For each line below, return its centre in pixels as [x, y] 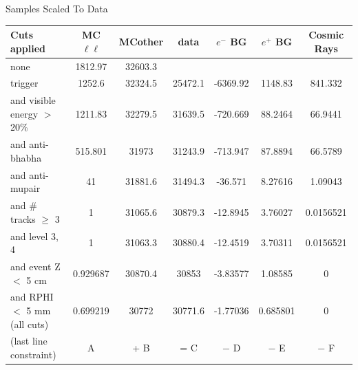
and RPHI [32, 297]
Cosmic [326, 35]
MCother [141, 41]
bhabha [26, 157]
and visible [33, 100]
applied [28, 48]
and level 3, [35, 236]
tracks [23, 218]
